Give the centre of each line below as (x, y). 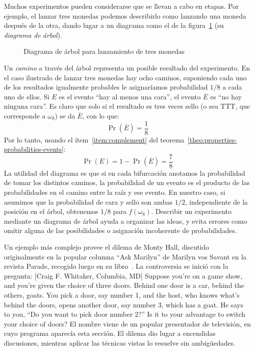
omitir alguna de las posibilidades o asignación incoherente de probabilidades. (120, 230)
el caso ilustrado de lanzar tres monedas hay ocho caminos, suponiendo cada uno (125, 77)
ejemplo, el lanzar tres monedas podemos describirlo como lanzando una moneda (125, 15)
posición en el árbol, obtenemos (51, 211)
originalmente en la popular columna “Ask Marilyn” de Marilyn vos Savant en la (125, 256)
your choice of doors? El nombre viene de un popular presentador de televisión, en (127, 323)
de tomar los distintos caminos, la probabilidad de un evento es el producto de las (127, 182)
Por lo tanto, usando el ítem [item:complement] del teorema (94, 139)
